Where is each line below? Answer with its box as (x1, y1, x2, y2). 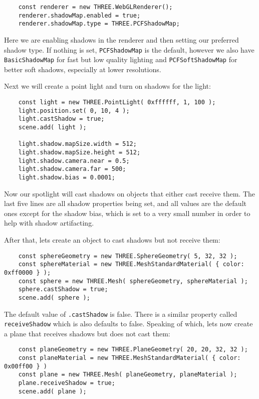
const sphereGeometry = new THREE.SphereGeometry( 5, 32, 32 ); (18, 252, 237, 260)
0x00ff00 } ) (4, 362, 47, 370)
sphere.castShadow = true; (18, 286, 108, 293)
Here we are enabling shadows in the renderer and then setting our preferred (4, 34, 239, 45)
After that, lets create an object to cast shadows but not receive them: (4, 235, 220, 245)
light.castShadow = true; (18, 115, 105, 123)
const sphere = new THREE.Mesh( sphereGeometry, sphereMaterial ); (18, 277, 248, 285)
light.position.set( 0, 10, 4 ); (18, 107, 130, 114)
